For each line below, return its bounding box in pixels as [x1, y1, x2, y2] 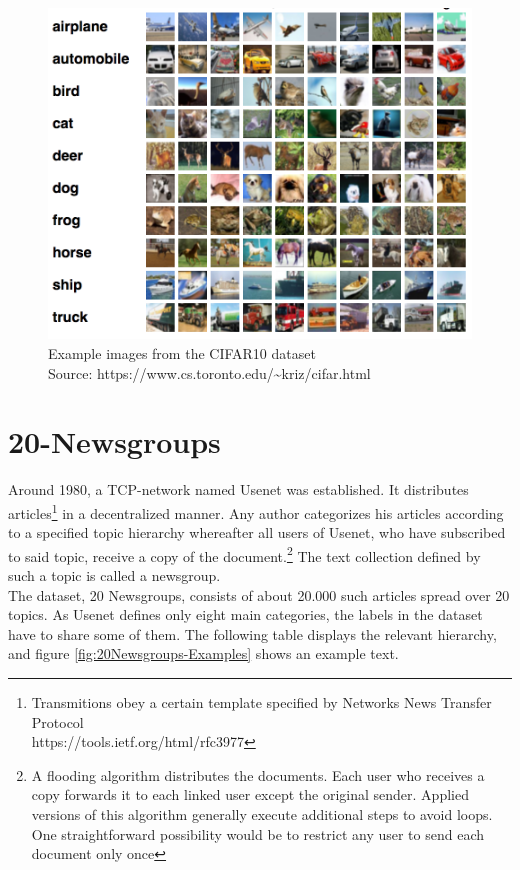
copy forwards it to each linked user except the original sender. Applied [31, 784, 469, 805]
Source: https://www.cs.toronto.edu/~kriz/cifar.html [48, 362, 371, 383]
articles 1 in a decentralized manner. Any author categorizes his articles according [8, 499, 504, 523]
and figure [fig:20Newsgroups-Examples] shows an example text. [8, 643, 399, 664]
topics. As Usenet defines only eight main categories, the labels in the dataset [8, 604, 483, 625]
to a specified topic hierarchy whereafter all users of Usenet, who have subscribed [8, 522, 506, 543]
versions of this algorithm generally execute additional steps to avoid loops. [31, 804, 493, 824]
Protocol [31, 711, 84, 732]
